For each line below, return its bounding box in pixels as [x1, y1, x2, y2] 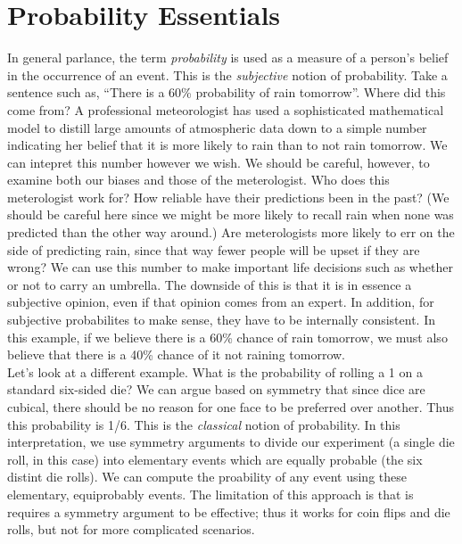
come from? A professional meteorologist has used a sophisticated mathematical [7, 100, 444, 119]
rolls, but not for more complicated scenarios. [7, 520, 255, 539]
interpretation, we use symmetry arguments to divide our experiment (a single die [7, 433, 455, 451]
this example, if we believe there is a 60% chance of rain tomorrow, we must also [7, 327, 448, 346]
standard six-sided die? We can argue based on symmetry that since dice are [7, 380, 425, 399]
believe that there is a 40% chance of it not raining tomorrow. [7, 345, 345, 364]
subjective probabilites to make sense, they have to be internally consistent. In [7, 310, 436, 329]
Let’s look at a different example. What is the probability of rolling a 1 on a [7, 362, 423, 381]
